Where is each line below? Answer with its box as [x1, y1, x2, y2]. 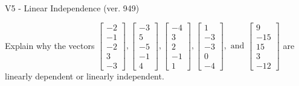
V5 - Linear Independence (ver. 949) [5, 2, 140, 14]
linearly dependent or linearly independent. [5, 69, 164, 82]
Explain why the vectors [5, 39, 95, 51]
